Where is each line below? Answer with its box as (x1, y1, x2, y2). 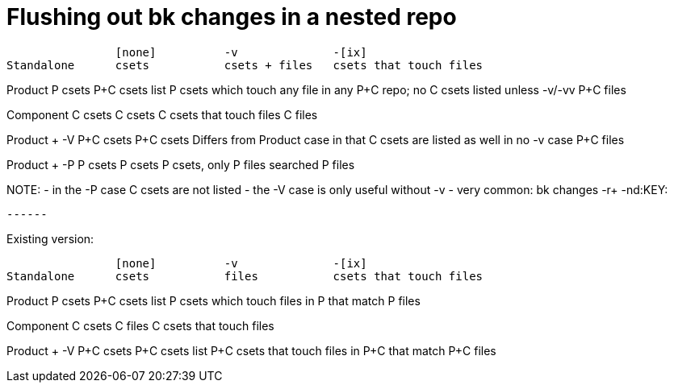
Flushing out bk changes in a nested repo (6, 3, 457, 31)
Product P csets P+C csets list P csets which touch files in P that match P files (6, 293, 421, 308)
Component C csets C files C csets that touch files (6, 318, 274, 333)
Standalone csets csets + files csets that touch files (6, 58, 484, 72)
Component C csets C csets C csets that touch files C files (6, 107, 318, 122)
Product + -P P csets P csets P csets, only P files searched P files (6, 157, 355, 172)
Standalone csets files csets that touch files (6, 269, 484, 283)
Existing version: (6, 231, 94, 246)
